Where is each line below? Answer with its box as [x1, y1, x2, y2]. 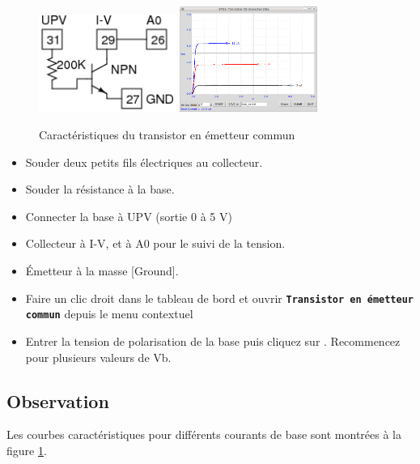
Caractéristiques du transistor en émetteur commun [39, 126, 295, 143]
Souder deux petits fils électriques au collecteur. [25, 153, 263, 170]
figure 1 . [6, 441, 47, 458]
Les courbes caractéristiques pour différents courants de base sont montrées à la [6, 426, 401, 443]
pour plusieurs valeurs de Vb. [25, 348, 172, 365]
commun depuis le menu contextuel [25, 305, 193, 322]
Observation [6, 388, 109, 413]
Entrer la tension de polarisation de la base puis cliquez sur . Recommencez [25, 332, 401, 349]
